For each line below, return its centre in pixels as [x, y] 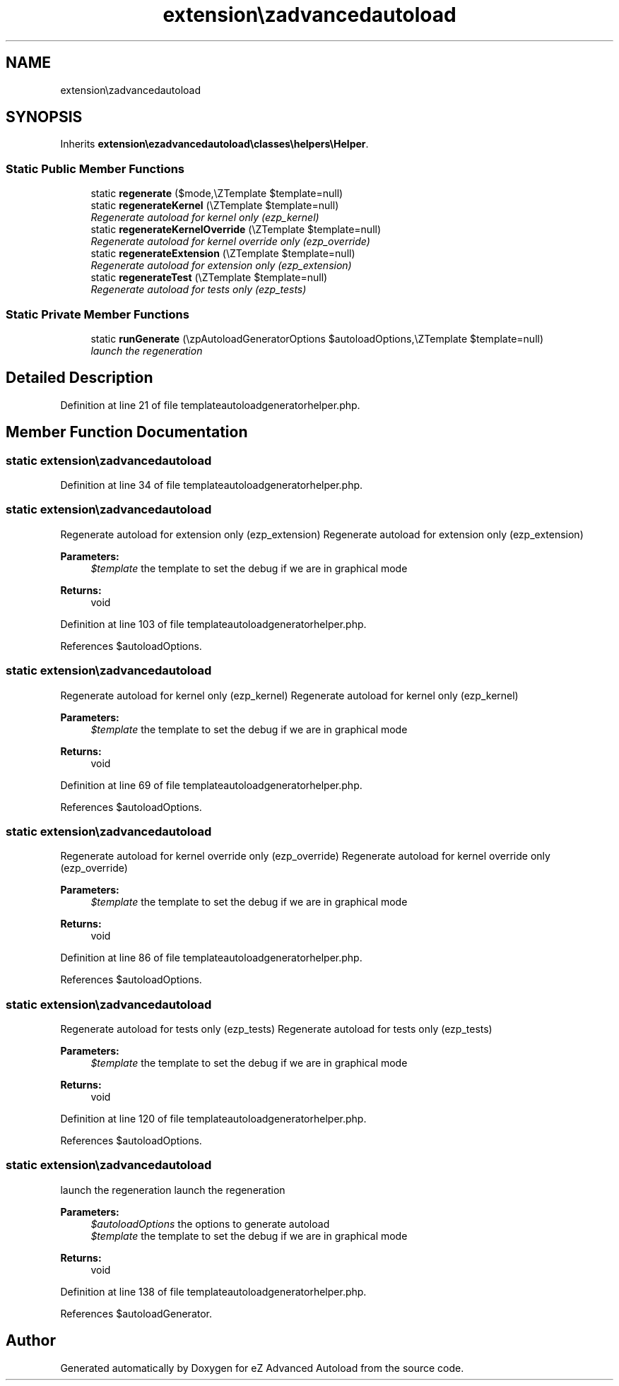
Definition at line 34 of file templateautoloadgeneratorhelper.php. [212, 485]
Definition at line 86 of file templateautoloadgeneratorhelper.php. [211, 958]
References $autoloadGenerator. [136, 1313]
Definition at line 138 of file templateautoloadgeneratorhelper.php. [213, 1291]
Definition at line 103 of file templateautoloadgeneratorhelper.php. [213, 624]
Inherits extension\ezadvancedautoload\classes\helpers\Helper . [214, 144]
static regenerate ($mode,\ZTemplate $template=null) [217, 194]
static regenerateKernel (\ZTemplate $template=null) [215, 206]
